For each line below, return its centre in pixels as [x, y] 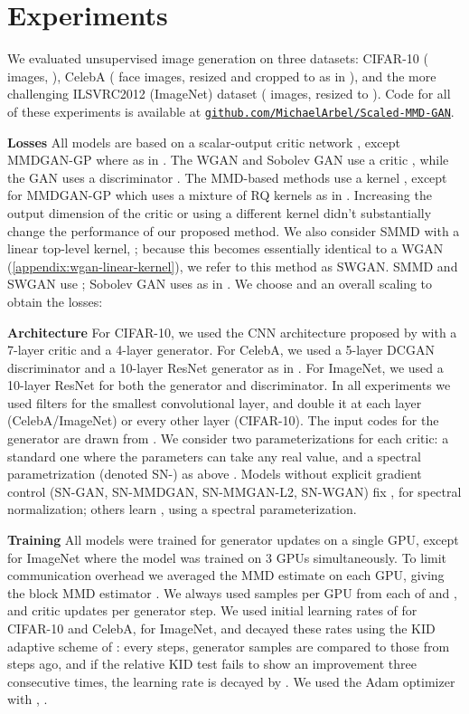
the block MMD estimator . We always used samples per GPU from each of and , [232, 592]
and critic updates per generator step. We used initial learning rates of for [212, 610]
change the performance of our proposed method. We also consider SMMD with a [234, 230]
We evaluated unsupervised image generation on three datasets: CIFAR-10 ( [218, 58]
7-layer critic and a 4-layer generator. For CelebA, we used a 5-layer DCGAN [221, 350]
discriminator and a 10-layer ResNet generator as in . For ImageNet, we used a [225, 367]
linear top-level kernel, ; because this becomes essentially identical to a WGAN [225, 248]
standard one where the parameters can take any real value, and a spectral [214, 456]
